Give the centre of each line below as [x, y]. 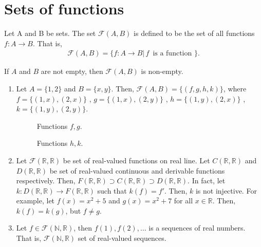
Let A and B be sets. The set [50, 33]
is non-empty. [162, 71]
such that [112, 190]
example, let [35, 201]
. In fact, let [207, 180]
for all [183, 201]
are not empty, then [72, 71]
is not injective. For [226, 190]
